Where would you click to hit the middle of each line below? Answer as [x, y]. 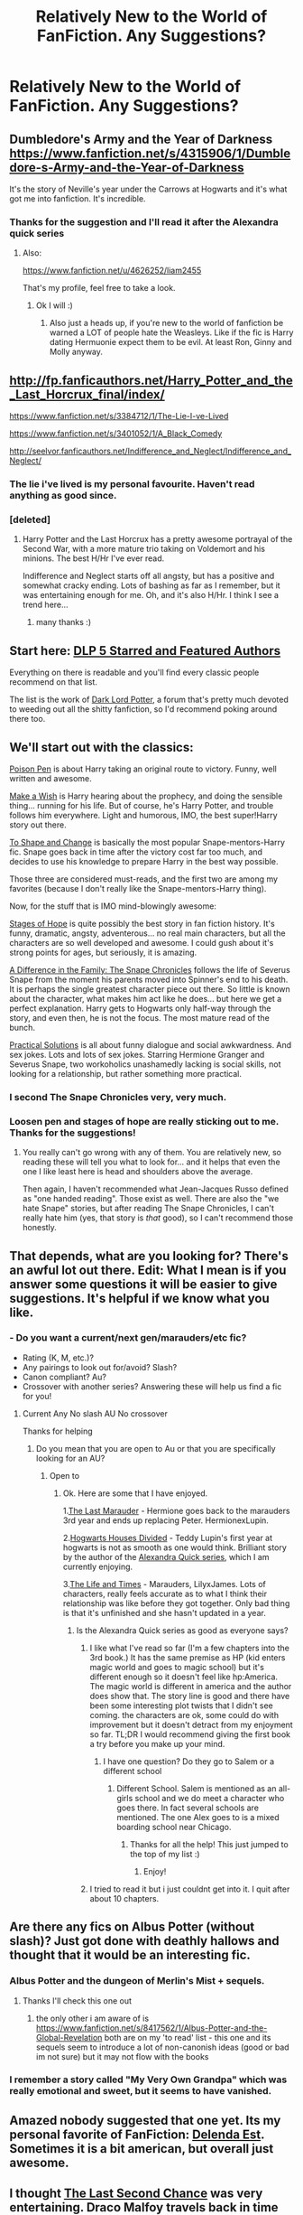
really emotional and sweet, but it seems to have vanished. [141, 2091]
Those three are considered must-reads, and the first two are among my [143, 879]
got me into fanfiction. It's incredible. [78, 199]
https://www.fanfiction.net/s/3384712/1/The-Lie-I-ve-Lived [119, 416]
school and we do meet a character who [210, 1798]
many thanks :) [64, 622]
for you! [37, 1396]
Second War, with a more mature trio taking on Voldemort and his [144, 549]
